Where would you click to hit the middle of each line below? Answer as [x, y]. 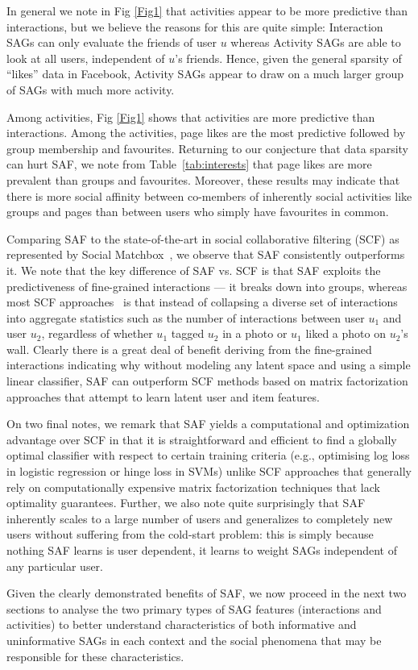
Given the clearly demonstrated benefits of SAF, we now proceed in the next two [207, 593]
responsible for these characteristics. [95, 656]
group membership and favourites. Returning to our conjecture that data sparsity [207, 148]
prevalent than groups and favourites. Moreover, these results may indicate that [203, 179]
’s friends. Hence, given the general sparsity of [288, 58]
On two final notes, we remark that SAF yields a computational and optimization [208, 424]
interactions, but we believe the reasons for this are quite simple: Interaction [195, 26]
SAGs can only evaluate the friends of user [112, 42]
